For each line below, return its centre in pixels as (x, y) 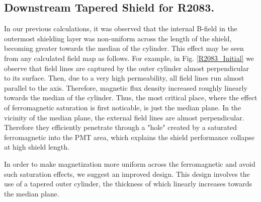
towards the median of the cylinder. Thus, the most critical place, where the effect (131, 97)
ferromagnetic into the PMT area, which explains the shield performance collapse (129, 137)
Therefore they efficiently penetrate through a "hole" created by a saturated (121, 127)
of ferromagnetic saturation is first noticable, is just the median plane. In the (123, 107)
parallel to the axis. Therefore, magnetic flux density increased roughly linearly (126, 87)
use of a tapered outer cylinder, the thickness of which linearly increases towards (128, 184)
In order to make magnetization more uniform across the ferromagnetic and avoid (130, 163)
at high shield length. (37, 147)
